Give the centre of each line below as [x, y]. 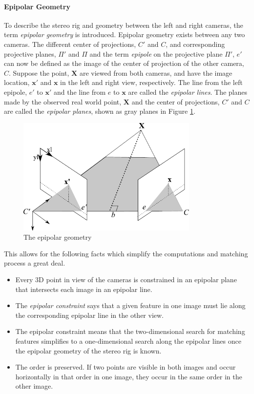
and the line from [80, 92]
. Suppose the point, [39, 73]
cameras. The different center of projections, [70, 44]
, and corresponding [195, 44]
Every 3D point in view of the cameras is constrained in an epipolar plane [126, 280]
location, [17, 82]
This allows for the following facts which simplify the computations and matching [126, 253]
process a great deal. [35, 263]
